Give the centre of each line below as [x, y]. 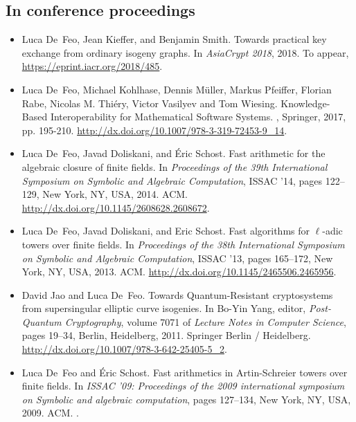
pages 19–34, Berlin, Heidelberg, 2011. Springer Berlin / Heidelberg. [166, 335]
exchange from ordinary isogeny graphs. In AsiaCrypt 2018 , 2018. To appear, [185, 52]
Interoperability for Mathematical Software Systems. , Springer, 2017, [198, 117]
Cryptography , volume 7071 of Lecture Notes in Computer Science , [205, 321]
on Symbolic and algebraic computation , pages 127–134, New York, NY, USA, [186, 399]
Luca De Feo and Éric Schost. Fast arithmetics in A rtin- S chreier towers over [185, 372]
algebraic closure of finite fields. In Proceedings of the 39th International [175, 166]
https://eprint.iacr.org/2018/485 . [92, 66]
